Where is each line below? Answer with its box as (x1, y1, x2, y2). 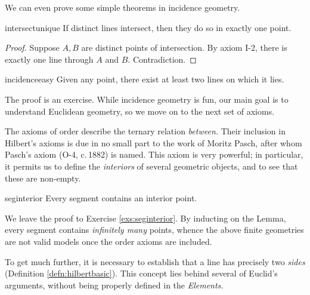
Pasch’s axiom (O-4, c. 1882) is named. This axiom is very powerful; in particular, (5, 148, 303, 161)
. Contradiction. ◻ (128, 53, 197, 65)
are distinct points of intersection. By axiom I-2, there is (81, 41, 287, 54)
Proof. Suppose (5, 41, 60, 54)
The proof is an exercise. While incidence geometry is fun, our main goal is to (5, 93, 289, 105)
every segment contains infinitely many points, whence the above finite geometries (5, 223, 304, 236)
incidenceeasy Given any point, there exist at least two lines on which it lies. (5, 73, 284, 85)
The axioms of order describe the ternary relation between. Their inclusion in (5, 125, 286, 137)
